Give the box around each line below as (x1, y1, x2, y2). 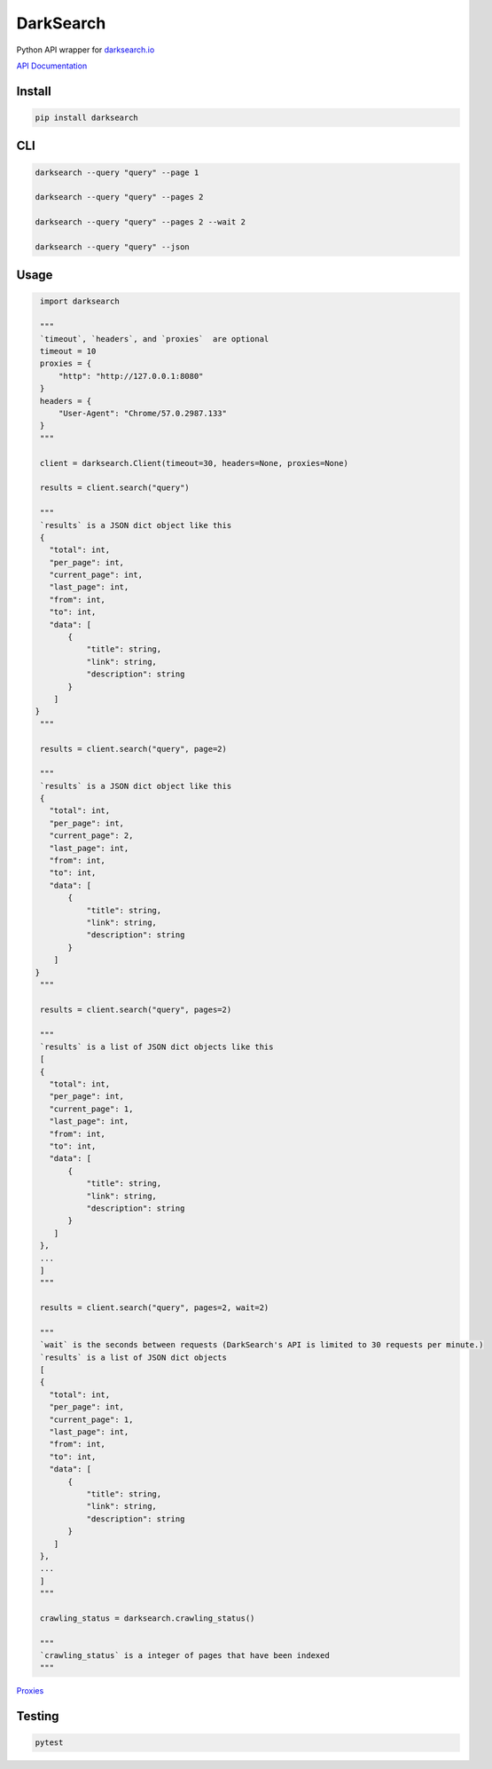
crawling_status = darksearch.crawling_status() (40, 1613, 255, 1623)
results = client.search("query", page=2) (40, 744, 228, 754)
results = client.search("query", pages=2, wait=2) (40, 1303, 269, 1313)
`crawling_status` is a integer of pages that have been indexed (40, 1651, 330, 1661)
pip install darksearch (35, 112, 139, 122)
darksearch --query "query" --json (35, 241, 190, 252)
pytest (35, 1738, 64, 1748)
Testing (16, 1709, 59, 1724)
